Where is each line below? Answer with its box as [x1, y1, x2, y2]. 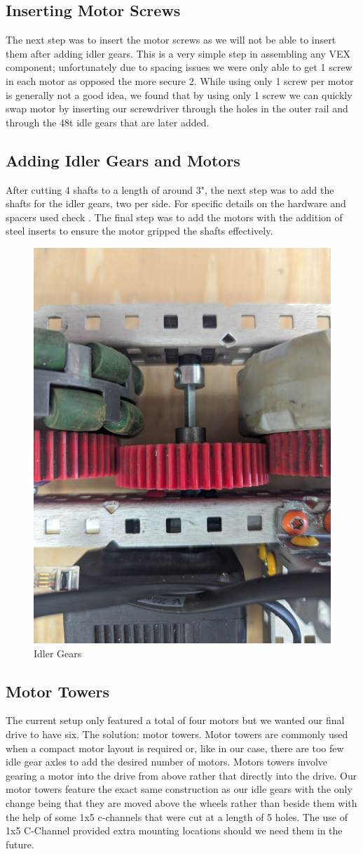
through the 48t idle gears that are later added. [6, 114, 210, 129]
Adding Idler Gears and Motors [6, 149, 240, 171]
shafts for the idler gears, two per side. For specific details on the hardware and [6, 196, 346, 211]
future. [6, 836, 34, 851]
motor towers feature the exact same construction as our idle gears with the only [6, 782, 352, 796]
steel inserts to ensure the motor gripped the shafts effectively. [6, 223, 273, 238]
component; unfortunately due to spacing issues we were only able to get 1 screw [6, 60, 352, 74]
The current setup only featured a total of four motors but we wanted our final [6, 713, 345, 728]
